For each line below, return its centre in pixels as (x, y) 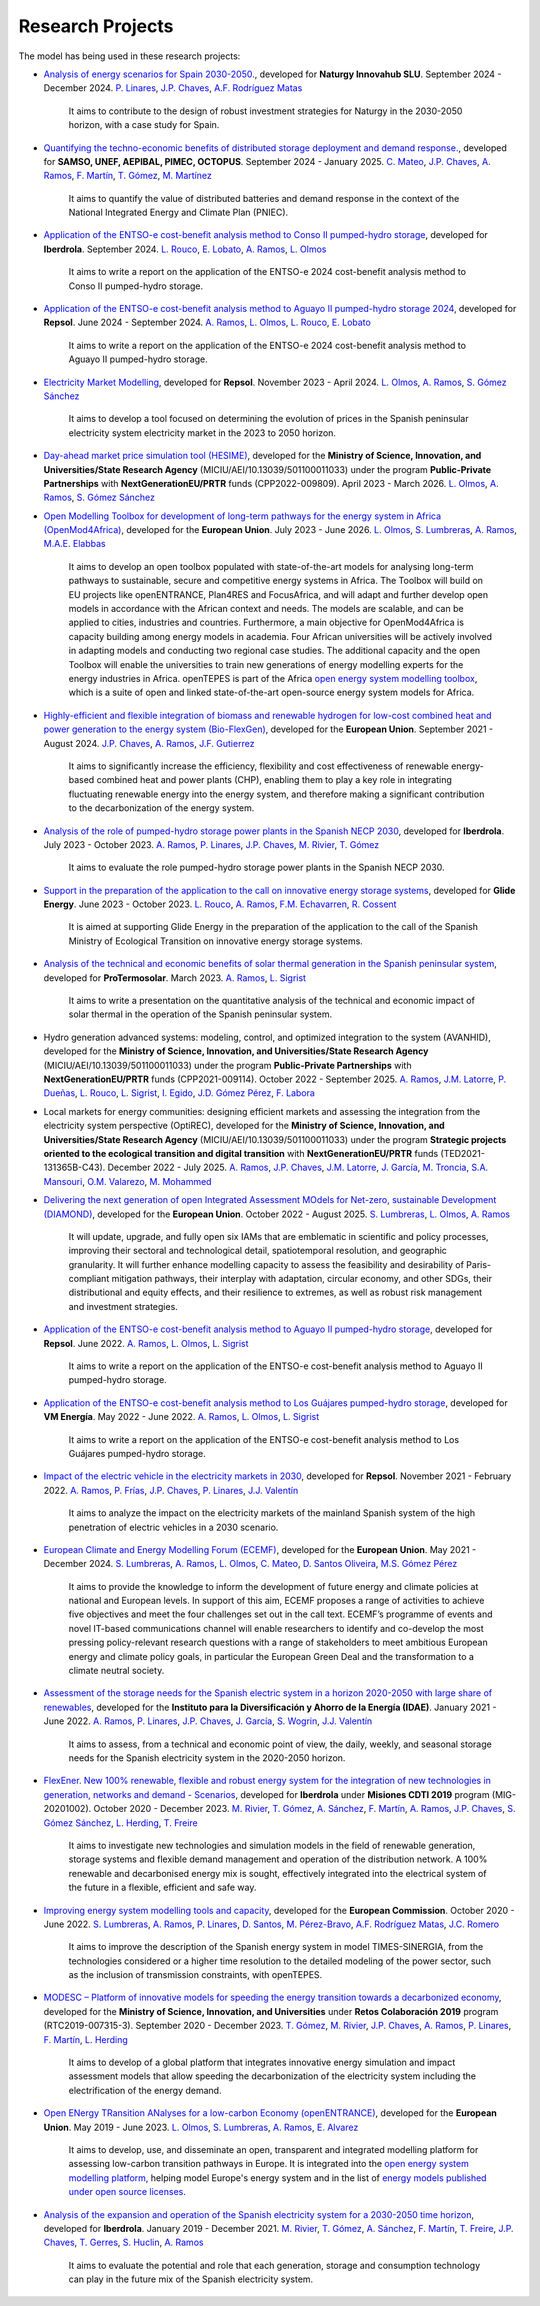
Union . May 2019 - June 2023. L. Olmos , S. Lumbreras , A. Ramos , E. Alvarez (201, 2127)
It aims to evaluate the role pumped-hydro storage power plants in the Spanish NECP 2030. (256, 867)
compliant (89, 1279)
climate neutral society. (116, 1671)
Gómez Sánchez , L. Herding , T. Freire (121, 1822)
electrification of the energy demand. (145, 2090)
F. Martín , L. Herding (86, 2039)
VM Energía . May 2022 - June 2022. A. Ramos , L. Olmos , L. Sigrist (181, 1417)
